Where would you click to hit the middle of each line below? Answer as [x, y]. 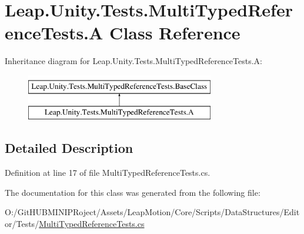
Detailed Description [69, 148]
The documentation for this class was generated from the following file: [133, 192]
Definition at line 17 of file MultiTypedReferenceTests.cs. [108, 173]
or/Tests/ [22, 224]
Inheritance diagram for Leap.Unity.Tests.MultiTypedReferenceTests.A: [133, 61]
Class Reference [175, 33]
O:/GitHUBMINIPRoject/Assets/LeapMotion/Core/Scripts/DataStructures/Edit [152, 212]
